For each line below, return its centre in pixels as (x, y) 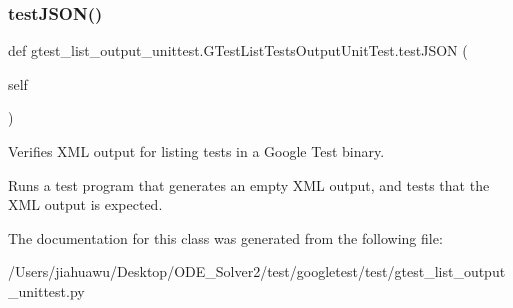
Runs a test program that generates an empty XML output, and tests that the (249, 184)
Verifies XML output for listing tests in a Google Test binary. (196, 151)
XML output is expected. (85, 204)
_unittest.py (46, 290)
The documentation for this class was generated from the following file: (225, 237)
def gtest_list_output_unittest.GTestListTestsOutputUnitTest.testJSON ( (238, 50)
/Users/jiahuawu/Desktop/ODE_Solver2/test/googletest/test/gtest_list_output (257, 271)
